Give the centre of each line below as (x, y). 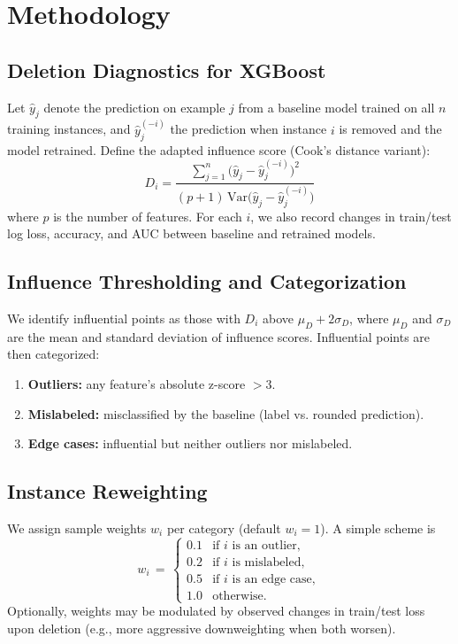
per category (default (224, 528)
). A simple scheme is (378, 528)
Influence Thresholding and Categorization (207, 281)
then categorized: (53, 354)
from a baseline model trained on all (336, 107)
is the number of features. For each (148, 216)
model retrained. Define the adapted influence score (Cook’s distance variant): (219, 149)
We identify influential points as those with (124, 318)
